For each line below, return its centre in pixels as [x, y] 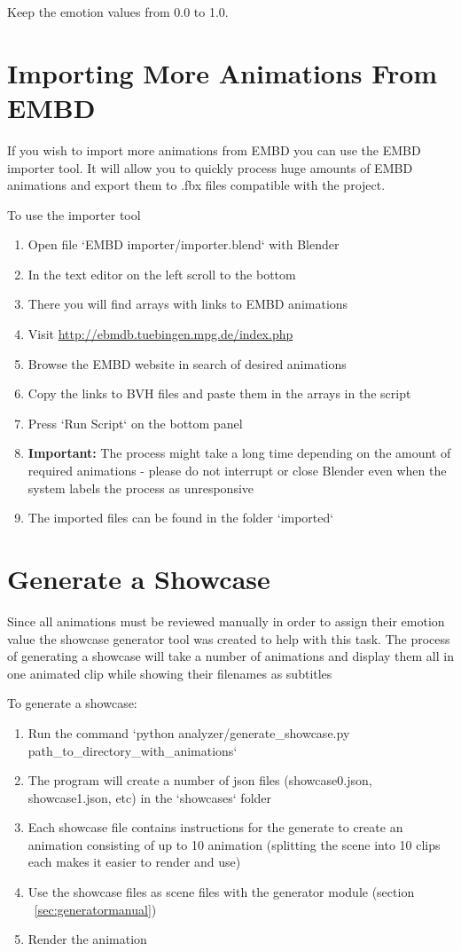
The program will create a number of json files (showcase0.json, [200, 780]
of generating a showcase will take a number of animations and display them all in [230, 656]
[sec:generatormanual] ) [95, 909]
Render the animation [87, 939]
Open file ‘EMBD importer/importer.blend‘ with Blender [184, 244]
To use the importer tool [74, 214]
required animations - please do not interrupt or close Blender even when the [237, 471]
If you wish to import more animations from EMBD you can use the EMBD [214, 149]
